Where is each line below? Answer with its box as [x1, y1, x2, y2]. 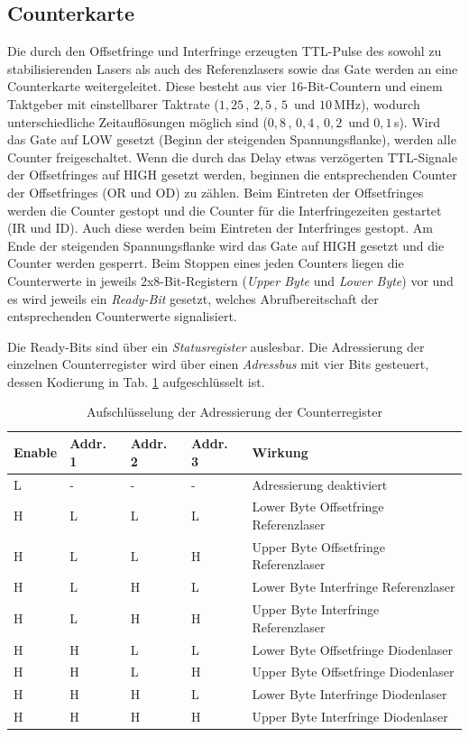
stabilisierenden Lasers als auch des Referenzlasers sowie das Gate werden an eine [7, 59, 458, 78]
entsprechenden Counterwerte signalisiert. [7, 307, 237, 326]
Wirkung [252, 442, 308, 461]
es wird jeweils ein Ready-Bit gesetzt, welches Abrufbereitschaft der [7, 289, 379, 308]
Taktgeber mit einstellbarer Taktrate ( [7, 94, 219, 113]
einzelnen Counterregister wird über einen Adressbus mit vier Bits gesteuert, [7, 355, 429, 373]
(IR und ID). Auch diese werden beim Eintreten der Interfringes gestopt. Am [7, 218, 433, 237]
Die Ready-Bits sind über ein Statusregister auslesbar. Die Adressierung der [7, 336, 425, 355]
